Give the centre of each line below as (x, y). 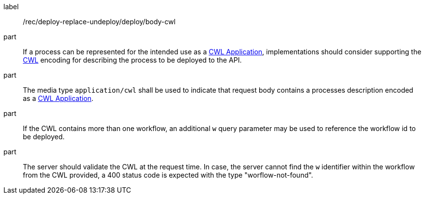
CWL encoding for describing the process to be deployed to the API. (133, 60)
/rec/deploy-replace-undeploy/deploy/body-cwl (99, 22)
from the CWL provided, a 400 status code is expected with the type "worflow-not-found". (168, 175)
